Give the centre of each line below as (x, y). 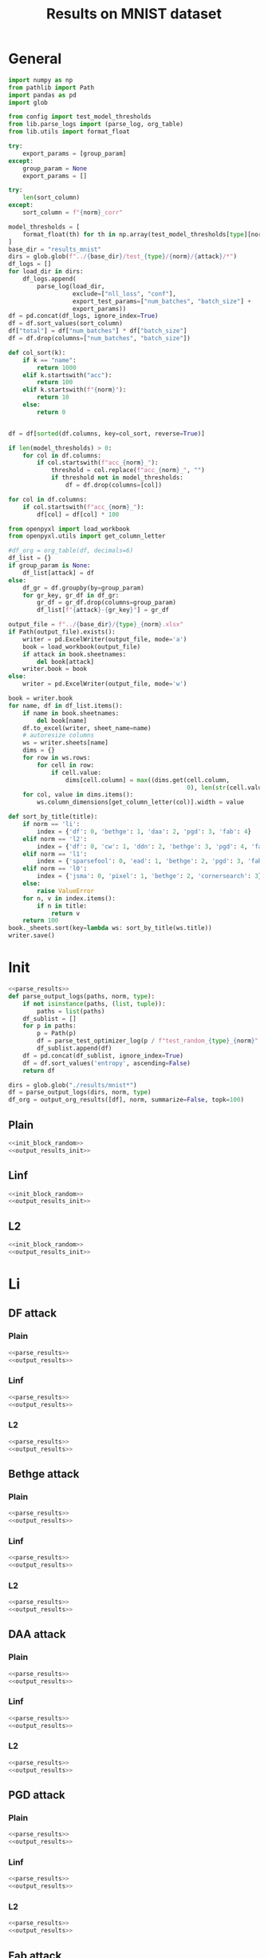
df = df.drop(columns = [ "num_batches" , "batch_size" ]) (100, 339)
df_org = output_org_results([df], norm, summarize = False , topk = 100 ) (126, 1100)
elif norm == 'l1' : (55, 854)
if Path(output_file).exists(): (62, 632)
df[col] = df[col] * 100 (78, 514)
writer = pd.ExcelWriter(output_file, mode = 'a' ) (105, 639)
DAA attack (37, 1634)
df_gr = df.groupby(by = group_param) (84, 588)
